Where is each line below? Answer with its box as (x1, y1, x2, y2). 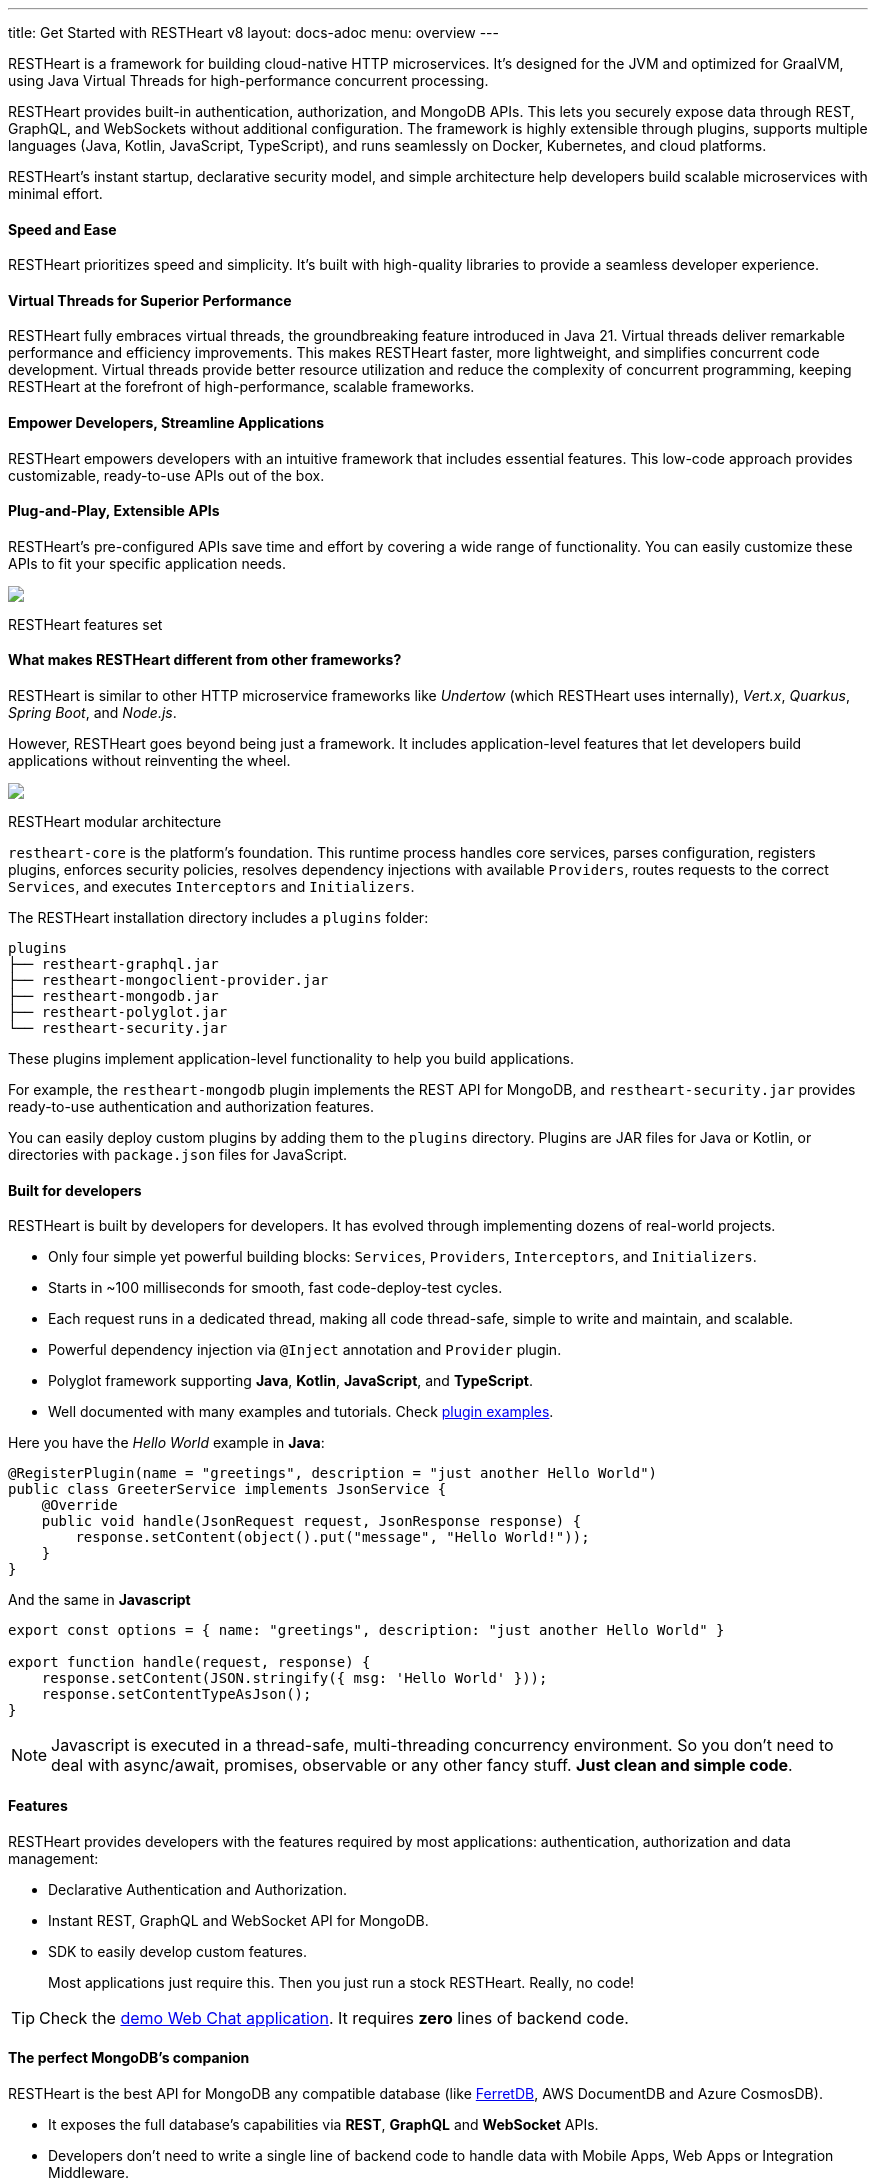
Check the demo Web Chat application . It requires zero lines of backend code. (39, 2007, 629, 2028)
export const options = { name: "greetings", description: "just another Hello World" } (8, 1622, 725, 1639)
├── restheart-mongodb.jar (8, 988, 219, 1005)
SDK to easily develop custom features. (48, 1942, 308, 1960)
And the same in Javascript (8, 1591, 191, 1609)
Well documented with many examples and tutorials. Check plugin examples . (48, 1403, 554, 1421)
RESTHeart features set (8, 615, 163, 633)
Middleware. (48, 2163, 130, 2181)
